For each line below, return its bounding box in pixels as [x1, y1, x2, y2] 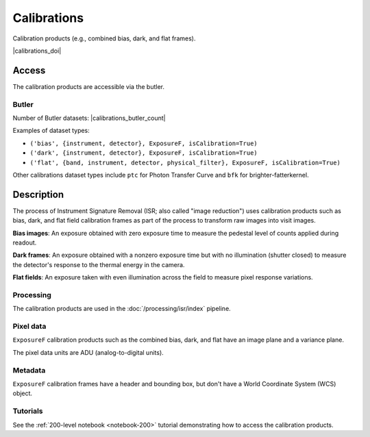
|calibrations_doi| [12, 47, 62, 55]
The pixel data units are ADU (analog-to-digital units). [12, 348, 164, 356]
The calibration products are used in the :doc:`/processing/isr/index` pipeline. [12, 305, 231, 313]
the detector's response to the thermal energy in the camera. [12, 260, 185, 269]
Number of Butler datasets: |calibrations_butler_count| [12, 114, 166, 122]
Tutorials [12, 406, 44, 416]
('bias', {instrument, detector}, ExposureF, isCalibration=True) [29, 139, 258, 147]
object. [12, 389, 33, 397]
